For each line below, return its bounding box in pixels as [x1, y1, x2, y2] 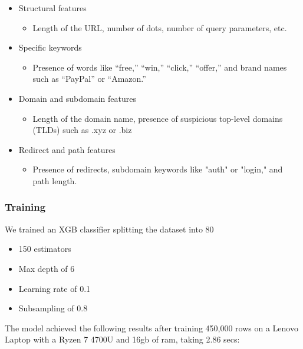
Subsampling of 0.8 [18, 302, 88, 314]
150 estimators [18, 242, 71, 255]
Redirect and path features [18, 143, 116, 155]
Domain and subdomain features [18, 92, 136, 104]
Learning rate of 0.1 [18, 282, 91, 294]
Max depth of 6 [18, 262, 75, 274]
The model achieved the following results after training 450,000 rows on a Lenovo [5, 321, 298, 334]
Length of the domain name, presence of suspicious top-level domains [32, 112, 283, 124]
